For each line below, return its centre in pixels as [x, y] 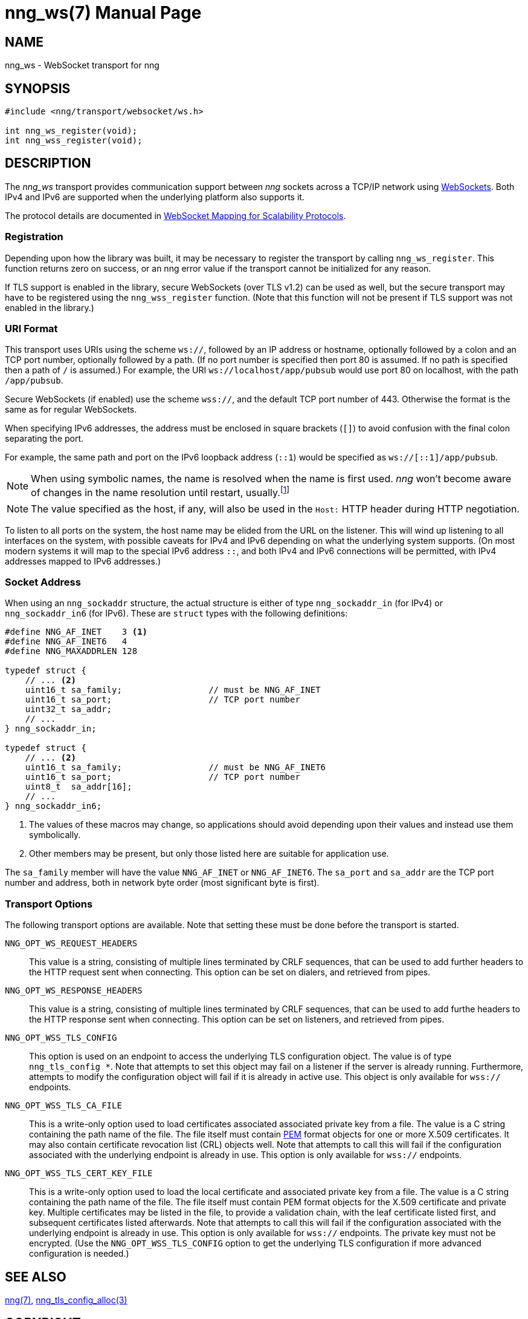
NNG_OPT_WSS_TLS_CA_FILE [63, 1106]
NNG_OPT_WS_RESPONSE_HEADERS [74, 991]
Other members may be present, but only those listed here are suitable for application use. [209, 854]
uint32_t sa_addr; [69, 709]
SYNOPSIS [38, 88]
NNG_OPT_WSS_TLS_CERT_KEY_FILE [79, 1173]
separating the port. [44, 439]
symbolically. [55, 835]
